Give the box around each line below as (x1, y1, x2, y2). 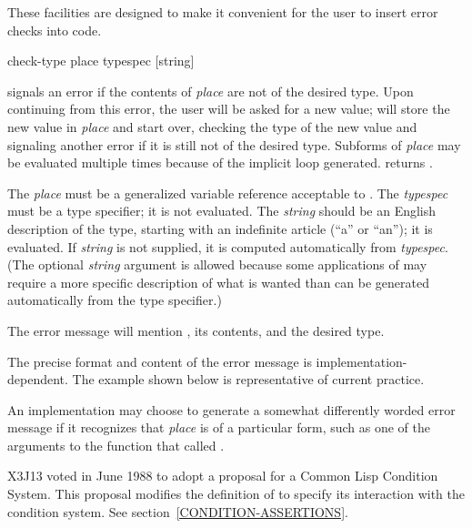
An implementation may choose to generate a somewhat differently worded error (7, 400, 456, 419)
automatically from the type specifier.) (7, 290, 222, 310)
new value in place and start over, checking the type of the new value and (7, 117, 417, 136)
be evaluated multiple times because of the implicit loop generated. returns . (7, 153, 433, 172)
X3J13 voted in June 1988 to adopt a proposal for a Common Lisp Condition (7, 466, 438, 485)
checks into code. (7, 20, 102, 39)
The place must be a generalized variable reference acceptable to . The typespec (7, 183, 448, 202)
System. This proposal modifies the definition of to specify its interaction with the (7, 484, 466, 503)
